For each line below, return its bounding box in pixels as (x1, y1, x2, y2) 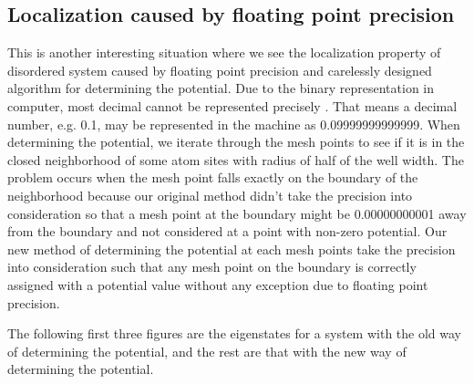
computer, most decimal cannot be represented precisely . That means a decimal (7, 96, 458, 115)
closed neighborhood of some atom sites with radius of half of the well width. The (7, 150, 464, 169)
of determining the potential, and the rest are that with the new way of (7, 341, 407, 360)
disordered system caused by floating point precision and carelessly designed (7, 60, 432, 79)
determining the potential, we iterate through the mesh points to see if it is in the (7, 132, 465, 151)
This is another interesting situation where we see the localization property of (7, 43, 441, 62)
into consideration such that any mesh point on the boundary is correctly (7, 257, 417, 276)
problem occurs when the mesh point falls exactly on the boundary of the (7, 168, 418, 187)
